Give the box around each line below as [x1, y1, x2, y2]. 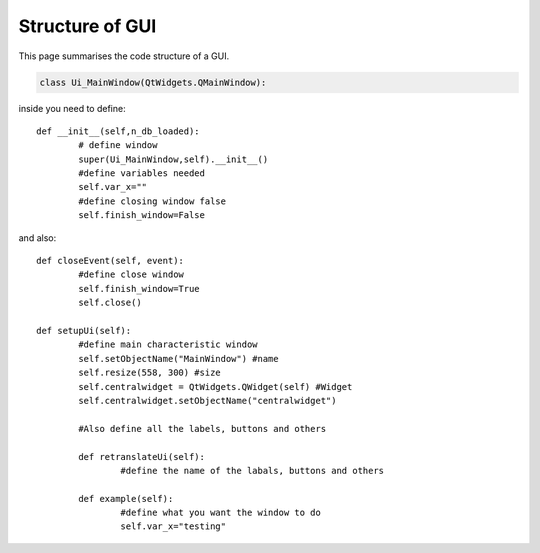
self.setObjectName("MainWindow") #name [78, 353, 279, 364]
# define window [78, 140, 158, 151]
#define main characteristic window [78, 339, 259, 350]
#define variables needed [78, 168, 205, 179]
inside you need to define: [18, 102, 126, 114]
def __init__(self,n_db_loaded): [36, 125, 200, 137]
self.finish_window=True [78, 283, 200, 294]
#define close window [78, 269, 185, 280]
